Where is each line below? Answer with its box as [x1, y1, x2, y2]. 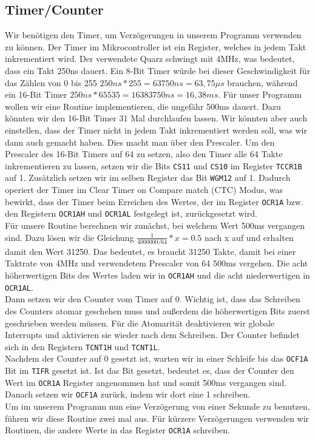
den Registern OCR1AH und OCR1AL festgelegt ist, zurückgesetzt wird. [5, 207, 257, 220]
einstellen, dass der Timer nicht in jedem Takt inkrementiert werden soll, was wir [5, 123, 307, 136]
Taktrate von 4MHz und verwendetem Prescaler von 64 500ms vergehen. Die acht [5, 257, 308, 269]
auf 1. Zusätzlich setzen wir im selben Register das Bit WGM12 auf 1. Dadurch [5, 171, 291, 184]
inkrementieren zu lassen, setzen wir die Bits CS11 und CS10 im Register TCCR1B [5, 159, 302, 172]
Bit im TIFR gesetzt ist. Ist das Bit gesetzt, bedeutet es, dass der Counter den [5, 364, 294, 377]
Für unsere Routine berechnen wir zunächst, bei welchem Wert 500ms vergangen [5, 218, 305, 231]
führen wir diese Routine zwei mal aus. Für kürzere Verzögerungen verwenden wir [5, 411, 310, 424]
